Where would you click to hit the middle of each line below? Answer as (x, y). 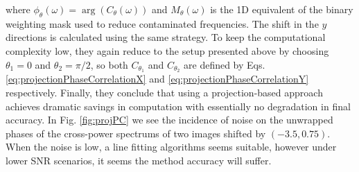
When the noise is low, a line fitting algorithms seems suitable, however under (171, 147)
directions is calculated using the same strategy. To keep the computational (166, 37)
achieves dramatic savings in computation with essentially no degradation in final (178, 106)
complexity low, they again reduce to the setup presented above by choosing (167, 50)
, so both (109, 64)
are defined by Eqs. (225, 64)
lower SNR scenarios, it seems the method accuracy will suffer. (139, 160)
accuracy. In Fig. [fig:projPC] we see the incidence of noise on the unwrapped (169, 120)
